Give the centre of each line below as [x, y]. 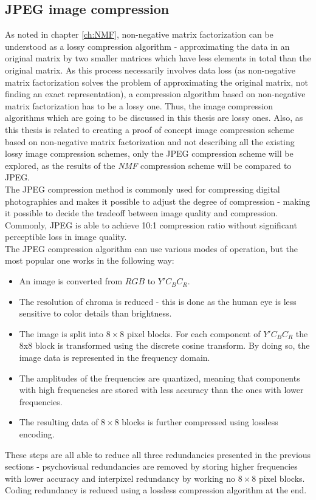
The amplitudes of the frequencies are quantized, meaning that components [160, 378]
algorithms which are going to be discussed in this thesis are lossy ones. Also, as [154, 118]
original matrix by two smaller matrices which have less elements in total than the [158, 58]
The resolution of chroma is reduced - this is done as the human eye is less [158, 301]
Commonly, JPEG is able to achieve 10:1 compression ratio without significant [151, 224]
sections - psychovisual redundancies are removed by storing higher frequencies [151, 466]
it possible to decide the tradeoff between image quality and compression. [142, 213]
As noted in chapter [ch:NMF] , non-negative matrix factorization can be [139, 34]
